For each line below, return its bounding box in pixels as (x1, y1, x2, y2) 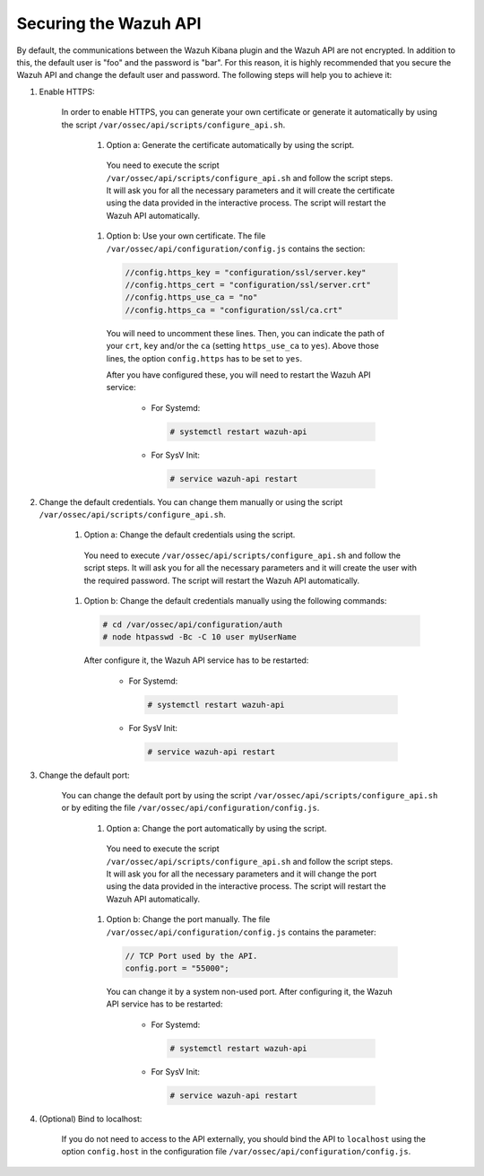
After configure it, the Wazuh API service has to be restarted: (83, 655, 309, 666)
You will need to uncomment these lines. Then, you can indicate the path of (106, 327, 385, 338)
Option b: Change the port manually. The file (106, 914, 271, 925)
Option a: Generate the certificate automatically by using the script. (106, 139, 355, 150)
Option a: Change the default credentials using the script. (83, 529, 296, 540)
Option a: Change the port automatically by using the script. (106, 823, 327, 833)
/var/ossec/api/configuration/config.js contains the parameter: (106, 927, 376, 937)
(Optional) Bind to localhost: (39, 1113, 143, 1124)
